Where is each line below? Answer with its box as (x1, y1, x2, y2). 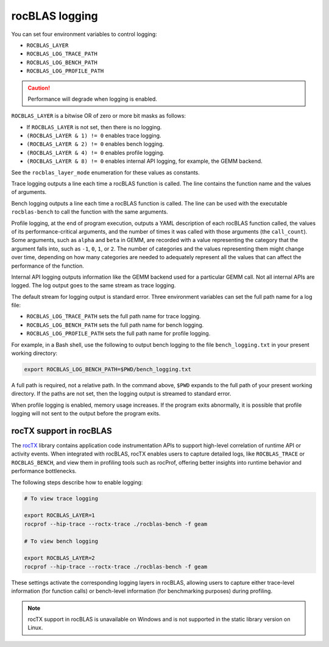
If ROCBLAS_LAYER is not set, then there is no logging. (26, 123, 162, 130)
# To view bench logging (24, 537, 99, 545)
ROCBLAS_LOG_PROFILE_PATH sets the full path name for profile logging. (26, 330, 211, 337)
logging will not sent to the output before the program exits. (11, 410, 161, 417)
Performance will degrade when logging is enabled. (27, 95, 158, 102)
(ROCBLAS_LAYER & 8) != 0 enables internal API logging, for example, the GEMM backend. (26, 157, 263, 165)
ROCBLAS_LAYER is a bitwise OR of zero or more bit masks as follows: (11, 112, 186, 120)
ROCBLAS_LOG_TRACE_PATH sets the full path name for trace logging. (26, 313, 201, 320)
